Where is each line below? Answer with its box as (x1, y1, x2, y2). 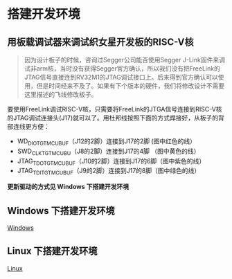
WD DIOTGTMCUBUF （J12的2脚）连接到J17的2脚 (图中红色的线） (17, 137, 196, 147)
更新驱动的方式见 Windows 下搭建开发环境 (7, 183, 130, 191)
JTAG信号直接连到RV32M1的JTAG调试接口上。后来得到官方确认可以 (24, 73, 218, 81)
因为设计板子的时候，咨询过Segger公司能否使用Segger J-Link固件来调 (24, 56, 225, 64)
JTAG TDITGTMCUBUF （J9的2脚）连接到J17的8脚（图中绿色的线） (17, 167, 201, 177)
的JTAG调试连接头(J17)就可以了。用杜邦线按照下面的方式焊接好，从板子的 (7, 114, 219, 122)
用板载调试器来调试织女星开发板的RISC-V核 (7, 36, 194, 48)
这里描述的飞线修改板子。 (24, 91, 98, 98)
